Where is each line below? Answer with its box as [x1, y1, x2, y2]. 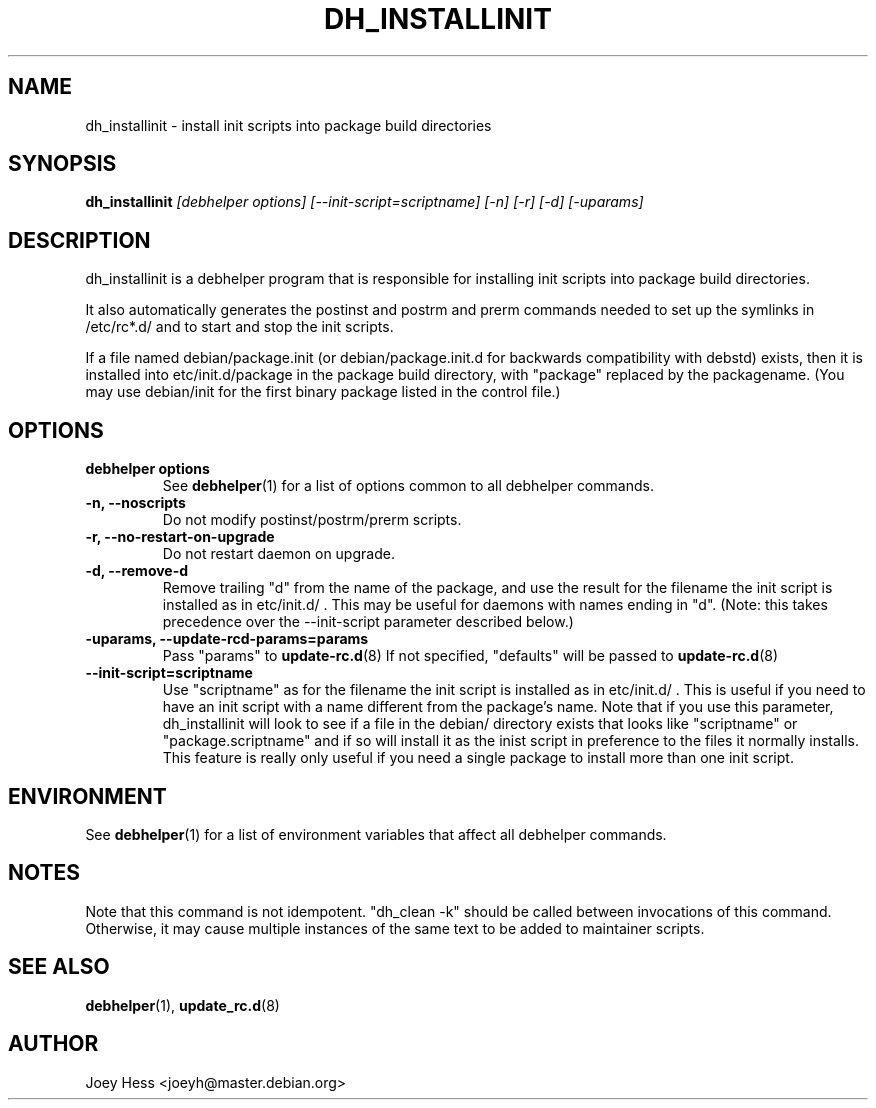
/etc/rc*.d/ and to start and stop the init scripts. [85, 318, 394, 336]
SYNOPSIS [8, 151, 117, 177]
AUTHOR [8, 1031, 99, 1057]
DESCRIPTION [8, 227, 151, 253]
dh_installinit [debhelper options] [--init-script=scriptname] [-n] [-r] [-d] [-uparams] [85, 193, 644, 211]
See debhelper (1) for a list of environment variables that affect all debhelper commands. [85, 825, 667, 843]
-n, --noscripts [85, 494, 186, 512]
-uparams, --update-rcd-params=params [85, 630, 369, 648]
